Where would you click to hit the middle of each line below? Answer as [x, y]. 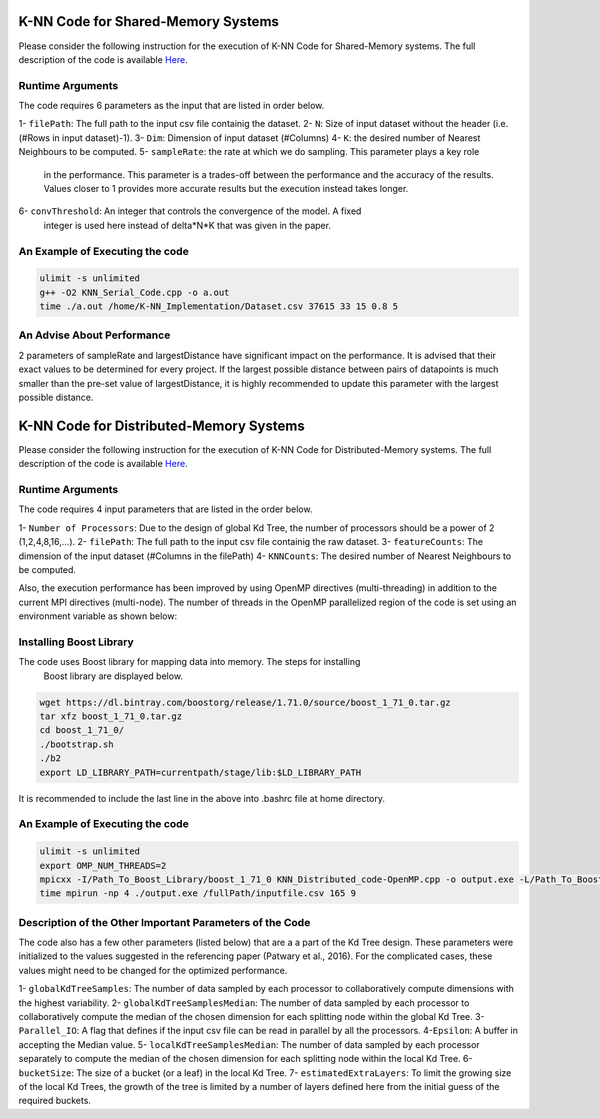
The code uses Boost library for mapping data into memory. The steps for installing [189, 662]
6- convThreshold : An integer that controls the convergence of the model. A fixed [190, 211]
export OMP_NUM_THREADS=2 [103, 865]
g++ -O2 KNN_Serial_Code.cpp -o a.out [134, 292]
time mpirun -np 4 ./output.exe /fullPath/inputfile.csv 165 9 [198, 893]
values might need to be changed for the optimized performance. [153, 970]
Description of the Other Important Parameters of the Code [164, 922]
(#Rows [34, 137]
